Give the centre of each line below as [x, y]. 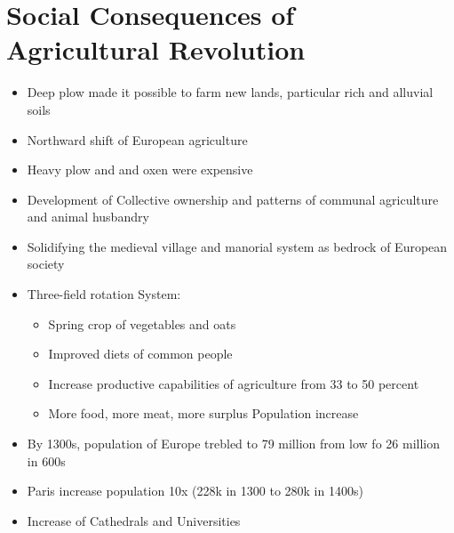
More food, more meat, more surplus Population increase [203, 413]
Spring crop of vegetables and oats [142, 323]
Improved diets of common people [140, 354]
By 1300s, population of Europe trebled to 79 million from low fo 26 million [233, 444]
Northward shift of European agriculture [137, 139]
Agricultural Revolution [156, 49]
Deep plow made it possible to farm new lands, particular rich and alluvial [230, 92]
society [46, 264]
